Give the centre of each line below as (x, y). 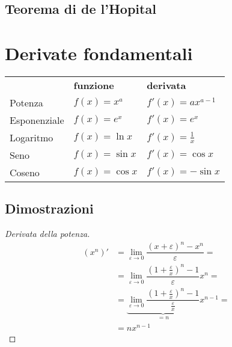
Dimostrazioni (49, 208)
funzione (94, 85)
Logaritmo (32, 137)
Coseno (25, 172)
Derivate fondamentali (99, 53)
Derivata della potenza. (47, 234)
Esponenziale (37, 120)
